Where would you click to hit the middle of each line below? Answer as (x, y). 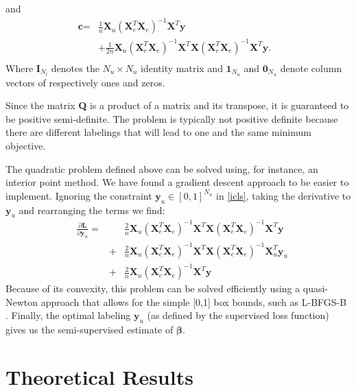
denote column (311, 68)
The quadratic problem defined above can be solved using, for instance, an (162, 168)
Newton (22, 301)
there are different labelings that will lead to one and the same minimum (158, 132)
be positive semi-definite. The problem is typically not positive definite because (172, 118)
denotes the (75, 68)
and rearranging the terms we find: (92, 210)
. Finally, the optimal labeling (68, 315)
